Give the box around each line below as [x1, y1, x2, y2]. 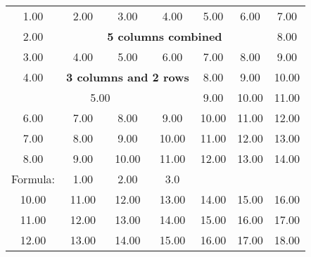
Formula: [11, 171, 56, 187]
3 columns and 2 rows [66, 69, 189, 85]
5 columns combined [107, 28, 222, 44]
